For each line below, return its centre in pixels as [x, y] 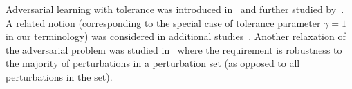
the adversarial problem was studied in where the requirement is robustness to [174, 49]
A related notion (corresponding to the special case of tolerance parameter [163, 22]
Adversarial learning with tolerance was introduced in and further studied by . [175, 9]
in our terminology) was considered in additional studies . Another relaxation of [176, 36]
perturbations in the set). [59, 76]
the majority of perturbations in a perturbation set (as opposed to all [153, 63]
